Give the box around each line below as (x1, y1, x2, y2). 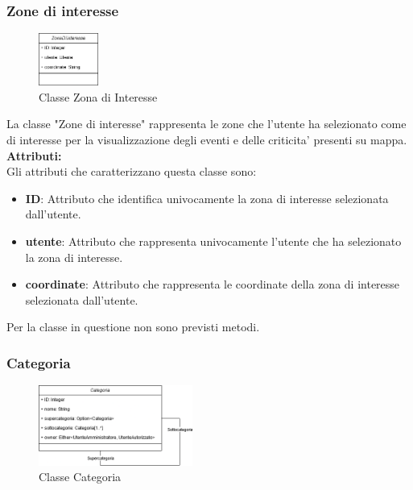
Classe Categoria (39, 468, 122, 485)
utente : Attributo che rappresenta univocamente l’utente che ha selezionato (25, 232, 402, 249)
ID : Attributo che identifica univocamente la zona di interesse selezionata (25, 189, 389, 206)
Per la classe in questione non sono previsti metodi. (6, 318, 260, 335)
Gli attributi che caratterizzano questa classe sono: (6, 163, 257, 180)
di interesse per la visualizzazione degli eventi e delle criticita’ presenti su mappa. (6, 131, 407, 147)
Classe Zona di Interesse (39, 88, 158, 105)
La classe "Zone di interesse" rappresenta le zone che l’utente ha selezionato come (6, 115, 407, 132)
